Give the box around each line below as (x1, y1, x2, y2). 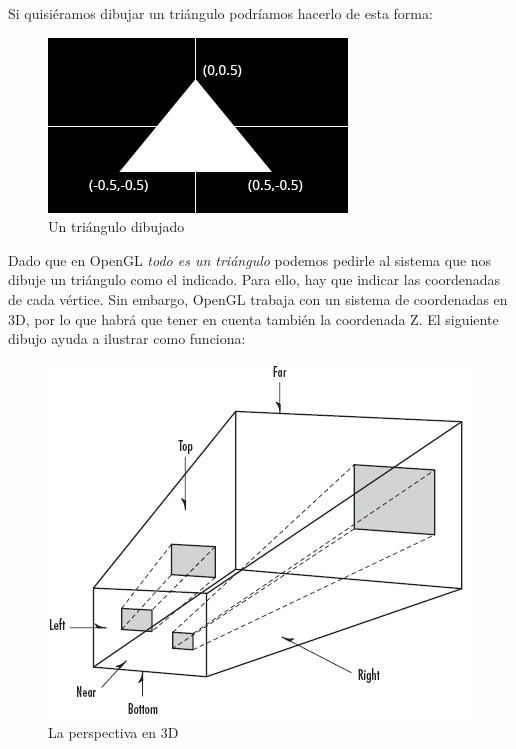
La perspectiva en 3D (48, 722, 179, 743)
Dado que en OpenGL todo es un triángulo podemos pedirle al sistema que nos (8, 249, 492, 270)
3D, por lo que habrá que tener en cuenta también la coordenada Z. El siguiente (8, 308, 499, 329)
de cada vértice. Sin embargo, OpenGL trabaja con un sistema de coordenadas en (8, 288, 508, 309)
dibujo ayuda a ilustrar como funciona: (8, 328, 246, 349)
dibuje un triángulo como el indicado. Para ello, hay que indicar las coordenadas (8, 269, 501, 290)
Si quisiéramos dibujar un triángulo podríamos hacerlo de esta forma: (8, 3, 433, 23)
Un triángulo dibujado (48, 216, 185, 237)
